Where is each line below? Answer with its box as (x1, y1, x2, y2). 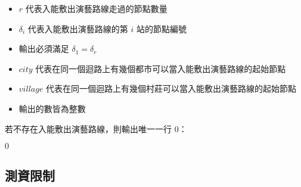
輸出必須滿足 (18, 42, 69, 55)
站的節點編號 (136, 22, 187, 35)
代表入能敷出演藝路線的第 (27, 22, 128, 35)
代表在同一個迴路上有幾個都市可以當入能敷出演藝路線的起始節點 (35, 62, 286, 74)
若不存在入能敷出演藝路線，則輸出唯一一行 (5, 122, 172, 135)
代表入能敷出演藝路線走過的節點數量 (25, 2, 167, 14)
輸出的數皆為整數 (18, 102, 86, 114)
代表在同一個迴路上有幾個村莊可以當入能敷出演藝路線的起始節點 (46, 82, 297, 95)
